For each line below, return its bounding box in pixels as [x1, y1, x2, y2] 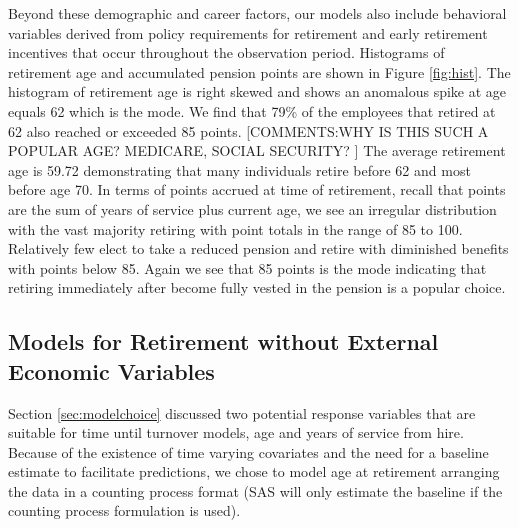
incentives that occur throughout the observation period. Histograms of [8, 42, 445, 63]
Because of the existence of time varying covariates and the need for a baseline [8, 441, 489, 462]
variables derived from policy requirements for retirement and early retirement [8, 22, 488, 43]
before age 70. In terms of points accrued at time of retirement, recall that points [8, 179, 506, 200]
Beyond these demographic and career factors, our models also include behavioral [8, 3, 507, 23]
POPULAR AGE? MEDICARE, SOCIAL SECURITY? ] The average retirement [8, 140, 506, 161]
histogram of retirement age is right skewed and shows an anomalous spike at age [8, 81, 507, 102]
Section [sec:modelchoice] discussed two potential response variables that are [8, 402, 476, 423]
